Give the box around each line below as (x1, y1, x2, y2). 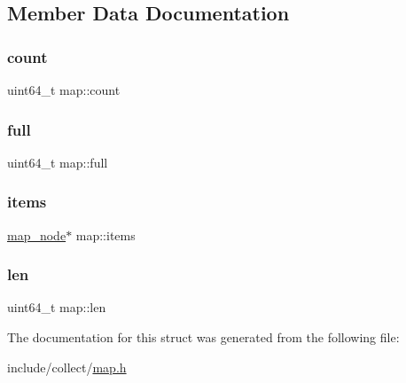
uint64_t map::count (7, 81, 121, 98)
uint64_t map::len (7, 298, 106, 317)
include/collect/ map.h (7, 357, 127, 376)
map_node (7, 225, 66, 244)
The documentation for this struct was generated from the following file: (7, 328, 400, 347)
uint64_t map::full (7, 152, 108, 171)
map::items (75, 225, 136, 244)
